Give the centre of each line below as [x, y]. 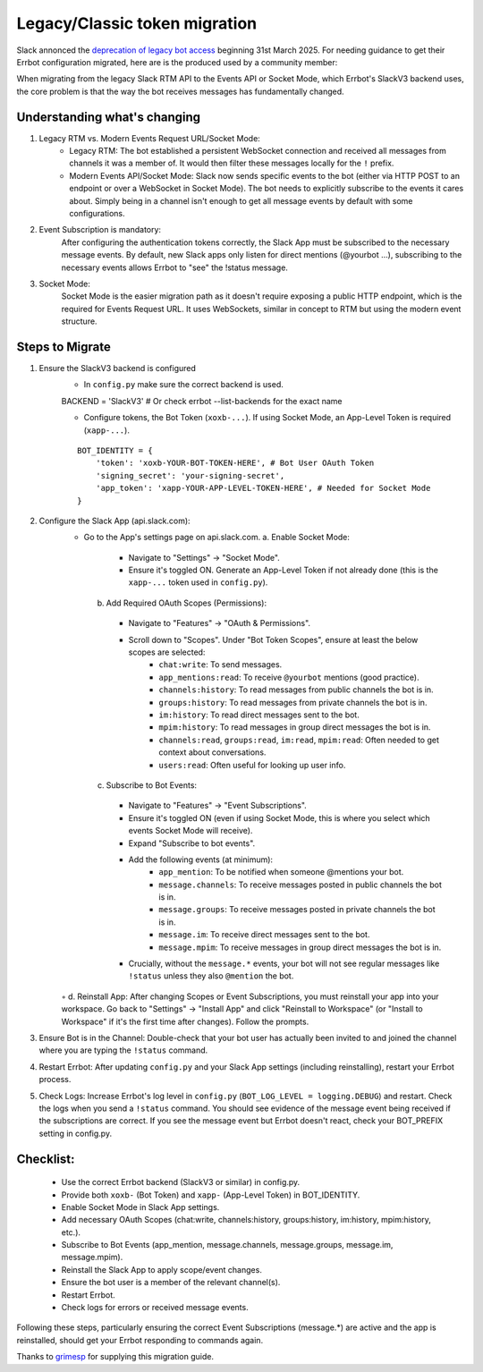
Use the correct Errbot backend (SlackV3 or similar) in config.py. [181, 1182]
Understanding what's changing [109, 117]
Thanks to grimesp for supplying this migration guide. [115, 1357]
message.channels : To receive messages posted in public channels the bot [300, 885]
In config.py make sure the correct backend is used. [183, 385]
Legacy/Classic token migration [137, 23]
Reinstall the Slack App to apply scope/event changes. [162, 1269]
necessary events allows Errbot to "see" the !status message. [174, 267]
